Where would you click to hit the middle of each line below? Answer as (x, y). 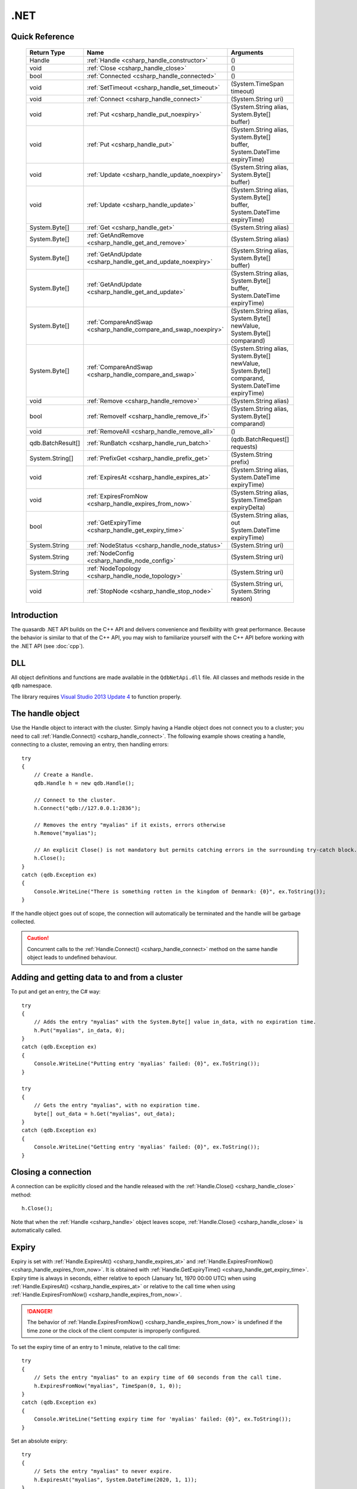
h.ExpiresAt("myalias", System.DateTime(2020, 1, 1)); (115, 1479)
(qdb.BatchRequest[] (260, 439)
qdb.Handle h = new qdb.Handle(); (84, 783)
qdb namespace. (32, 686)
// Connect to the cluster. (75, 800)
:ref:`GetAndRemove (115, 235)
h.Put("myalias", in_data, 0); (79, 1030)
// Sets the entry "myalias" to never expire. (103, 1471)
